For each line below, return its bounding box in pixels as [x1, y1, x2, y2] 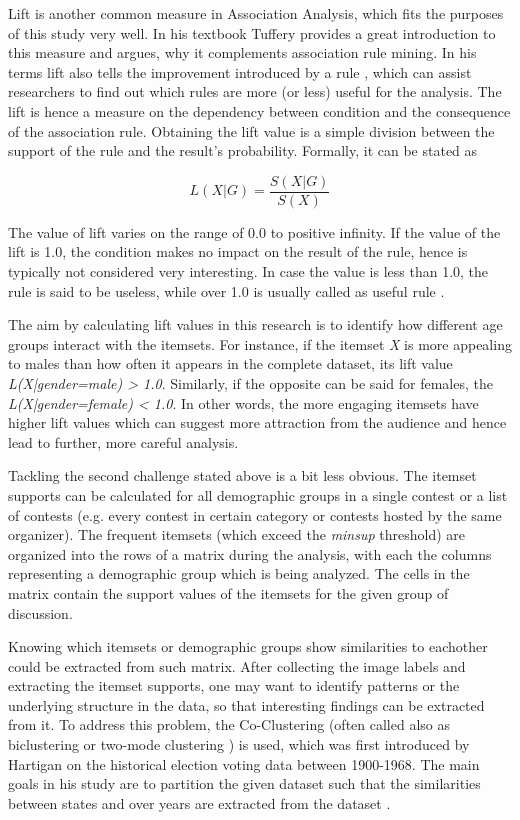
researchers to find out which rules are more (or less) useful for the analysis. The [8, 81, 502, 102]
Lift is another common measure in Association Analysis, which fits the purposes [8, 3, 504, 23]
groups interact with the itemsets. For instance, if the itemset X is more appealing [8, 333, 512, 354]
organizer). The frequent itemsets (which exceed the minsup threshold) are [8, 524, 466, 545]
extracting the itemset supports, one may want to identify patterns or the [8, 675, 460, 696]
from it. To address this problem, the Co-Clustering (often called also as [8, 714, 450, 735]
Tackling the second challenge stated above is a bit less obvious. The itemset [8, 465, 477, 486]
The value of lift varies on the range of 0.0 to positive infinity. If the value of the [8, 221, 501, 242]
